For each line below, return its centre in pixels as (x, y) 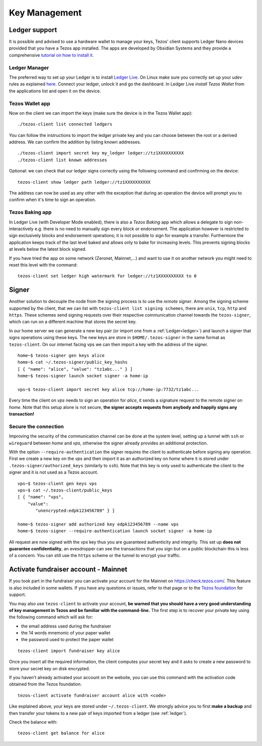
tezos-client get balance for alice (61, 733)
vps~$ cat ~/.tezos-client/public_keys (65, 490)
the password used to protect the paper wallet (67, 640)
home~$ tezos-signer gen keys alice (61, 355)
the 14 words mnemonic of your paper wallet (66, 633)
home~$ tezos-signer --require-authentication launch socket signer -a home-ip (115, 531)
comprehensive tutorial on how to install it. (51, 55)
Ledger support (33, 30)
